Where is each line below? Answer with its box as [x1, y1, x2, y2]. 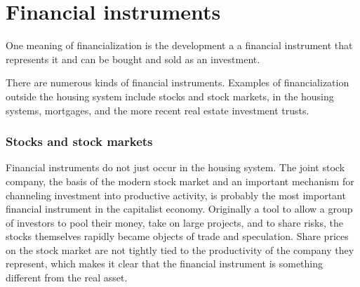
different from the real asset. [6, 270, 128, 285]
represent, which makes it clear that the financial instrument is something [6, 256, 324, 271]
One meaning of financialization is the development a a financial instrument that [6, 38, 353, 53]
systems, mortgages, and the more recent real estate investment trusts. [6, 102, 309, 117]
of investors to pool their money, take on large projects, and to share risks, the [6, 215, 343, 229]
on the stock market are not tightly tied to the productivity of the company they [6, 242, 354, 257]
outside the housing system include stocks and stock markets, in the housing [6, 88, 334, 103]
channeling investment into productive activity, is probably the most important [6, 187, 346, 202]
